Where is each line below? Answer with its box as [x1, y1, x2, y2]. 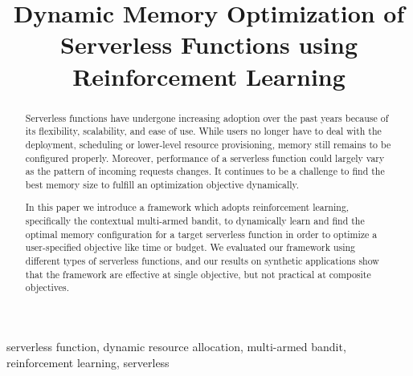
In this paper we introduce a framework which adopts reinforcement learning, [25, 200, 350, 214]
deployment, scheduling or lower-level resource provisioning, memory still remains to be [25, 137, 391, 151]
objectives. [25, 281, 70, 294]
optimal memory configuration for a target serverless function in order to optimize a [25, 227, 378, 241]
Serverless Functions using [60, 28, 358, 61]
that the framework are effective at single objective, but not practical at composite [25, 267, 371, 281]
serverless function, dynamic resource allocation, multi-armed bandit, [6, 338, 346, 354]
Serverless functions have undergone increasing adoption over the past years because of [25, 111, 389, 124]
